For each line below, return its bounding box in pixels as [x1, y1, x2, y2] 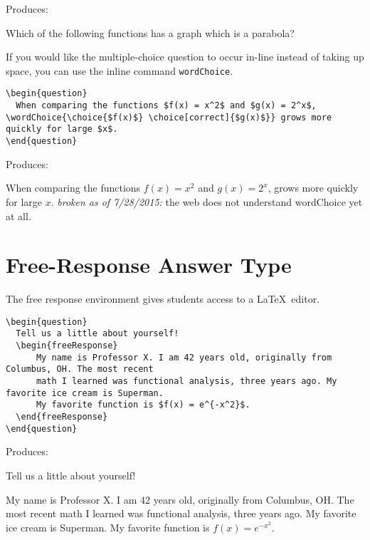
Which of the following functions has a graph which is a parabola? [6, 25, 295, 40]
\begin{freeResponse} [16, 341, 118, 351]
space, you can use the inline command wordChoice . [6, 63, 233, 78]
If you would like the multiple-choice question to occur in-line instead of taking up [6, 49, 364, 64]
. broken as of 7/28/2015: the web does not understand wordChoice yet [51, 194, 363, 209]
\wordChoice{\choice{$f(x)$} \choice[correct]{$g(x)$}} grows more [6, 112, 332, 123]
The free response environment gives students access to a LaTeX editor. [6, 291, 320, 306]
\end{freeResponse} [16, 412, 108, 422]
